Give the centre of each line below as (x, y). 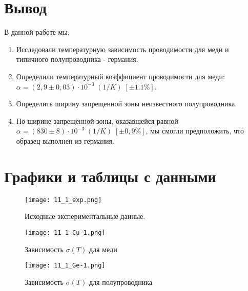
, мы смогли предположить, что (195, 131)
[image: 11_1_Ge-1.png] (65, 266)
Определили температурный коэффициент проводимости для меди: (120, 76)
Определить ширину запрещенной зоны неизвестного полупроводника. (127, 104)
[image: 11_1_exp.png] (63, 200)
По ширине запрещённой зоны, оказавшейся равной (97, 120)
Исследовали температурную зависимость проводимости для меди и (122, 49)
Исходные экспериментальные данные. (85, 216)
